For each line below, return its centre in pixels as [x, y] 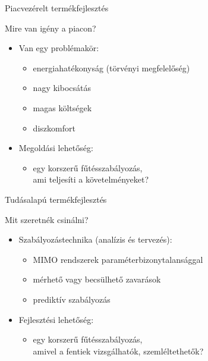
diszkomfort [54, 128]
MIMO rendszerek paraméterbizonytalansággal [118, 259]
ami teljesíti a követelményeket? [91, 179]
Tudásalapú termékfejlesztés [56, 199]
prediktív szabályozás [72, 299]
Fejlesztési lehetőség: [56, 319]
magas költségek [62, 107]
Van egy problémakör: [59, 48]
